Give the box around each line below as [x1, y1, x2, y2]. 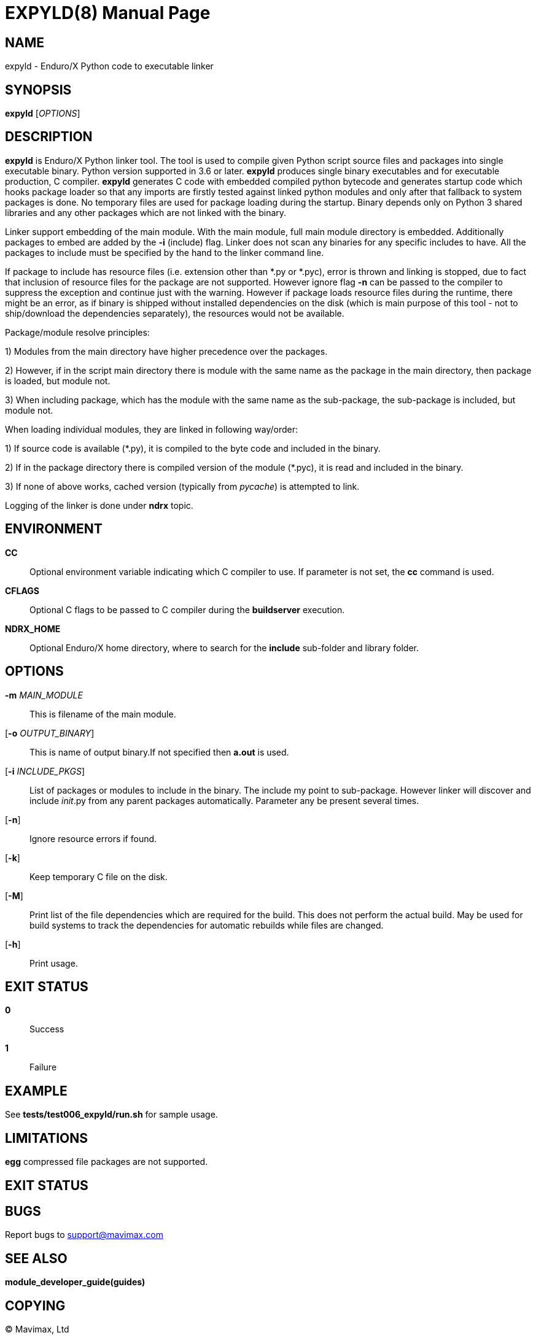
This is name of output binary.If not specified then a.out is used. [29, 746, 289, 757]
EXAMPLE [5, 1083, 68, 1099]
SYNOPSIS [5, 82, 72, 98]
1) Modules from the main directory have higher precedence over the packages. [5, 346, 328, 357]
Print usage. [29, 957, 78, 969]
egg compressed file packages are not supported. [5, 1156, 208, 1167]
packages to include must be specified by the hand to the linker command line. [5, 247, 324, 258]
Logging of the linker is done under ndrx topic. [5, 500, 193, 511]
